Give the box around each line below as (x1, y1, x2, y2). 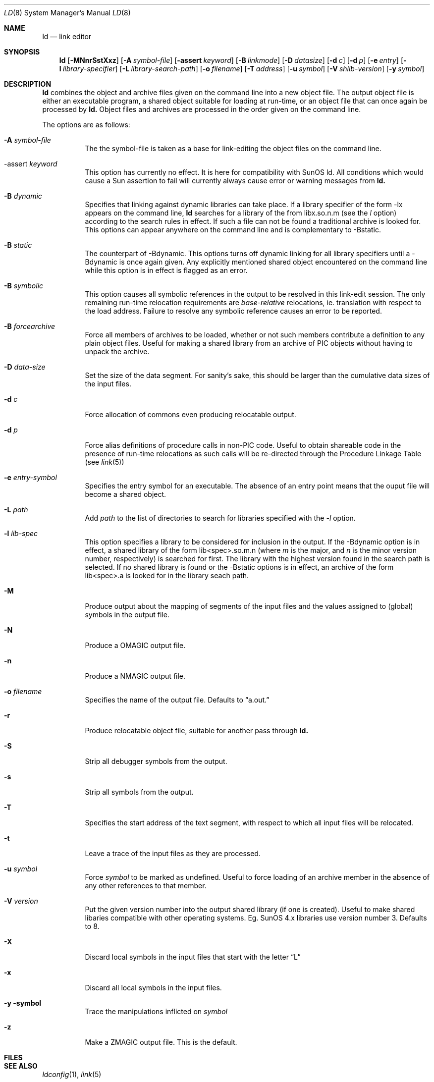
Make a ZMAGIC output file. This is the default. (85, 1038, 237, 1046)
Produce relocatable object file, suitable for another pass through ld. (85, 726, 309, 735)
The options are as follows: (42, 120, 130, 129)
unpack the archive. (85, 347, 150, 356)
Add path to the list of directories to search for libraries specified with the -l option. (85, 514, 356, 522)
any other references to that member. (85, 881, 207, 890)
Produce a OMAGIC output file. (85, 641, 186, 649)
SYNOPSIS (4, 48, 40, 56)
